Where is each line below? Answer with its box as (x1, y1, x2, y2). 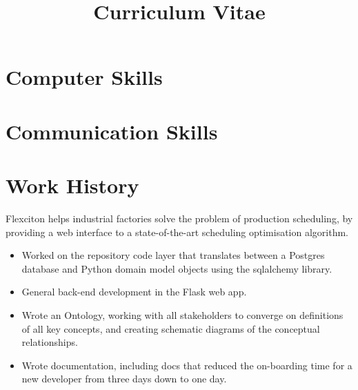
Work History (6, 171, 139, 199)
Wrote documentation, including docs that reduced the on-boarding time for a (21, 358, 352, 372)
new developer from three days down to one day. (21, 371, 227, 386)
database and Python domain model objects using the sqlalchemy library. (21, 261, 332, 275)
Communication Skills (6, 117, 218, 145)
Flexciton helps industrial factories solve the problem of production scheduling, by (6, 211, 353, 226)
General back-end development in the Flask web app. (21, 284, 247, 299)
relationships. (21, 335, 78, 349)
